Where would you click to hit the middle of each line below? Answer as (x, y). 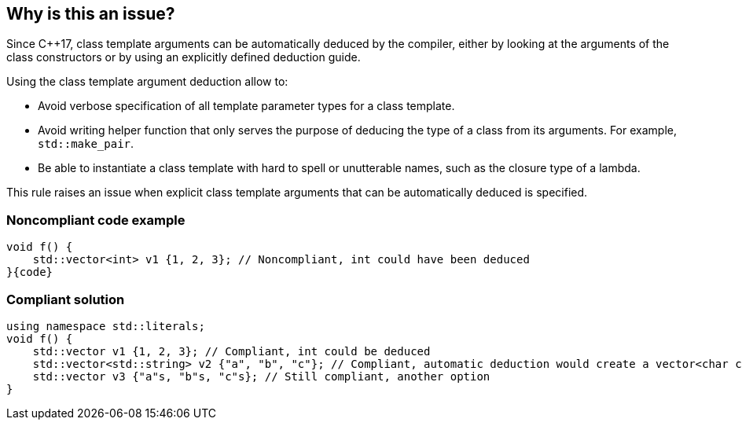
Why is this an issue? (91, 14)
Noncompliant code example (96, 220)
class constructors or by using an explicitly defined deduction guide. (184, 57)
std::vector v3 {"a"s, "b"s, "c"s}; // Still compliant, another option (261, 376)
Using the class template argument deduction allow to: (147, 82)
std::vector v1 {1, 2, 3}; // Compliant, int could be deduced (231, 351)
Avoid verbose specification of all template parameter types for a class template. (246, 106)
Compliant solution (66, 299)
